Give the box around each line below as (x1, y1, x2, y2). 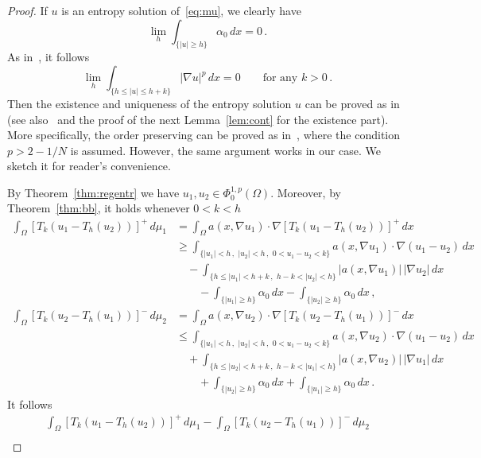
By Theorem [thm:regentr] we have (7, 184, 180, 200)
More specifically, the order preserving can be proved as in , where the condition (7, 126, 401, 143)
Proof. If (7, 2, 48, 18)
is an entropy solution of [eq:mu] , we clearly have (61, 2, 301, 18)
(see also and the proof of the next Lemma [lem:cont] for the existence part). (7, 111, 389, 127)
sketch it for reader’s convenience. (7, 157, 171, 174)
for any (262, 72, 298, 84)
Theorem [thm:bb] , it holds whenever (7, 200, 190, 216)
